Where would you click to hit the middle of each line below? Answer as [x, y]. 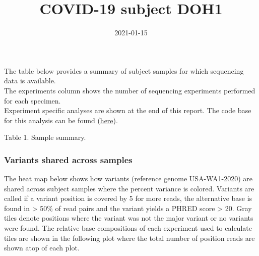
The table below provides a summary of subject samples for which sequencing [124, 70]
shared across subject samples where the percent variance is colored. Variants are [129, 188]
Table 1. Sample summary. [45, 137]
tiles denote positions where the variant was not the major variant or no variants [129, 218]
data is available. [30, 81]
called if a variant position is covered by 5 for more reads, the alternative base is [128, 198]
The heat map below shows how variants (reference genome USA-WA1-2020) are [128, 178]
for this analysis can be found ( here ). [61, 120]
